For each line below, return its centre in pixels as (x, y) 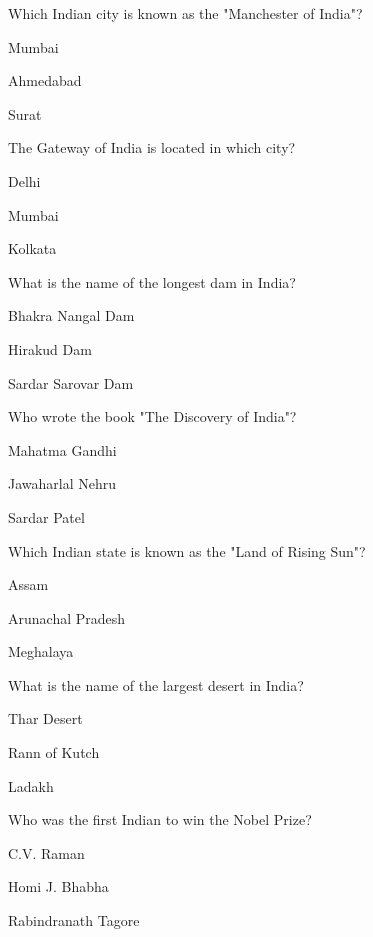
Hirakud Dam (50, 348)
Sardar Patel (46, 516)
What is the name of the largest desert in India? (156, 684)
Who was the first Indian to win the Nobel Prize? (160, 819)
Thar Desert (45, 718)
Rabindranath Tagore (74, 920)
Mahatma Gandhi (62, 449)
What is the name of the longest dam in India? (152, 281)
